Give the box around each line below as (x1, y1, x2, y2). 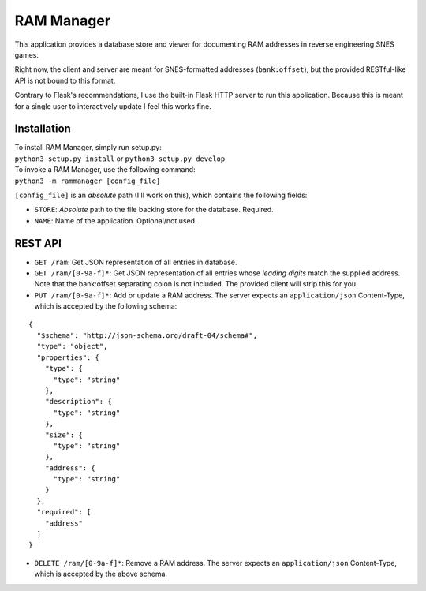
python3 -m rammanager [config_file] (14, 176, 161, 185)
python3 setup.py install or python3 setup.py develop (14, 154, 226, 163)
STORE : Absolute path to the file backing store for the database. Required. (34, 205, 274, 215)
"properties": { (36, 353, 100, 362)
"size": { (44, 430, 83, 440)
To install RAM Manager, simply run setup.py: (14, 143, 162, 152)
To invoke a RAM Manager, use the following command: (14, 165, 196, 174)
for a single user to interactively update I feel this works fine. (14, 101, 212, 110)
